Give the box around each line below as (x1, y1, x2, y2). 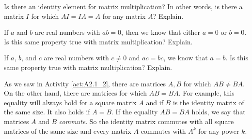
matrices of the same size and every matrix (4, 125, 131, 136)
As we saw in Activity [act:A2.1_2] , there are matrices (4, 78, 166, 88)
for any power (198, 125, 239, 136)
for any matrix (102, 11, 146, 21)
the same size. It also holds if (4, 107, 90, 117)
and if (146, 97, 163, 107)
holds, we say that (191, 107, 246, 117)
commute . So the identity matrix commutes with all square (59, 116, 234, 126)
